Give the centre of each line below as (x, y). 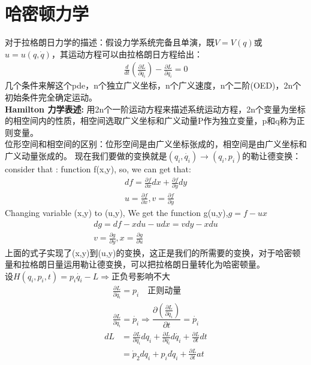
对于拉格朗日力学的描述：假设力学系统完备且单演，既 (110, 42)
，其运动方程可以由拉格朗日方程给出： (127, 54)
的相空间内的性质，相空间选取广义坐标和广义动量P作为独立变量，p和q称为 (151, 121)
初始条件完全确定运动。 (51, 97)
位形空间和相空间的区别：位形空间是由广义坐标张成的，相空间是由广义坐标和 (156, 144)
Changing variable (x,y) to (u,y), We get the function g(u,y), (117, 213)
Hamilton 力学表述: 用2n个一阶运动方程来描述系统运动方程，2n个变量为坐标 (155, 109)
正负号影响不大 (141, 276)
